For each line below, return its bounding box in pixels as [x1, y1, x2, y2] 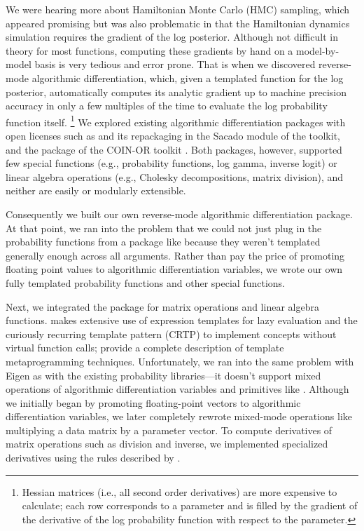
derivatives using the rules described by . [6, 450, 181, 465]
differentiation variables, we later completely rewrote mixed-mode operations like [6, 409, 353, 424]
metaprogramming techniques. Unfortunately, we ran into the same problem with [6, 354, 354, 368]
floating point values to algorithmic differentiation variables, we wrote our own [6, 262, 343, 276]
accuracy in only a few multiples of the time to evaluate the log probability [6, 98, 328, 113]
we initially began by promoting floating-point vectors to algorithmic [6, 395, 301, 410]
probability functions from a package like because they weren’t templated [6, 234, 321, 249]
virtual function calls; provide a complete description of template [6, 340, 284, 355]
